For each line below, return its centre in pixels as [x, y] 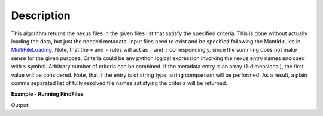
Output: [20, 105]
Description [41, 15]
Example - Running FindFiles [47, 94]
